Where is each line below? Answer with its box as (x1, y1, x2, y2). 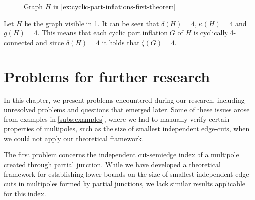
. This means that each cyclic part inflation (37, 28, 168, 38)
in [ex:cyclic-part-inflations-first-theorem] (53, 1, 176, 11)
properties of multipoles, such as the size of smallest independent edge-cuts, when (4, 123, 250, 134)
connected (4, 37, 34, 47)
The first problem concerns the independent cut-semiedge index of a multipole (4, 149, 239, 160)
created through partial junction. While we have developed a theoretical (4, 159, 221, 170)
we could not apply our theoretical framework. (4, 133, 143, 143)
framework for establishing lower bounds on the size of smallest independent (4, 169, 233, 179)
